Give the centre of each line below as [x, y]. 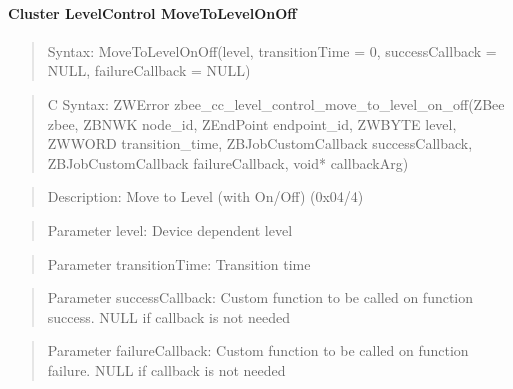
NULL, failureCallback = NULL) [149, 70]
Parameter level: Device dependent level [170, 229]
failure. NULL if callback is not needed [166, 369]
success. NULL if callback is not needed [168, 316]
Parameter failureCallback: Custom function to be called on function [258, 350]
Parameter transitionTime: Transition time [179, 263]
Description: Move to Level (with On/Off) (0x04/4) [205, 196]
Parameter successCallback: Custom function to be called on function [260, 297]
